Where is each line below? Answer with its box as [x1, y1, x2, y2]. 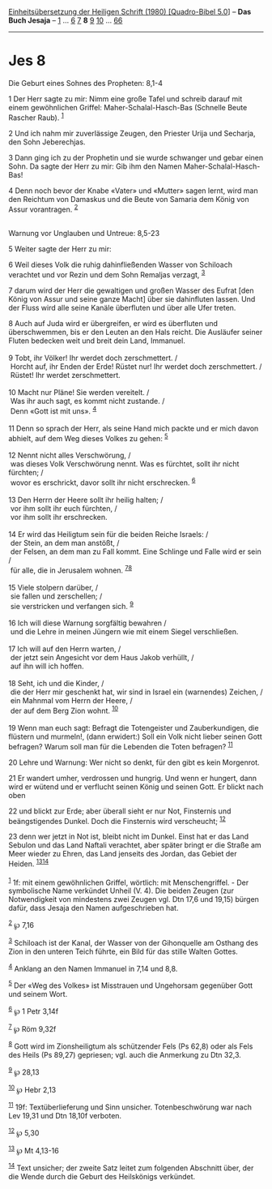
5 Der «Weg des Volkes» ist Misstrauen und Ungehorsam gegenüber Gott [8, 979, 253, 990]
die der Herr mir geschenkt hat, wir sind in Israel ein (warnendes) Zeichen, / [10, 687, 263, 697]
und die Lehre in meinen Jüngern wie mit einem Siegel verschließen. [10, 627, 239, 637]
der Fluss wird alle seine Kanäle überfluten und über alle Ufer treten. [8, 303, 236, 312]
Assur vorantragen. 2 [8, 203, 79, 214]
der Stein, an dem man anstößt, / [10, 538, 120, 547]
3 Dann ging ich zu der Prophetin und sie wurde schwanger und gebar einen [8, 152, 264, 162]
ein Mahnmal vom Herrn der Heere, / [10, 696, 134, 706]
